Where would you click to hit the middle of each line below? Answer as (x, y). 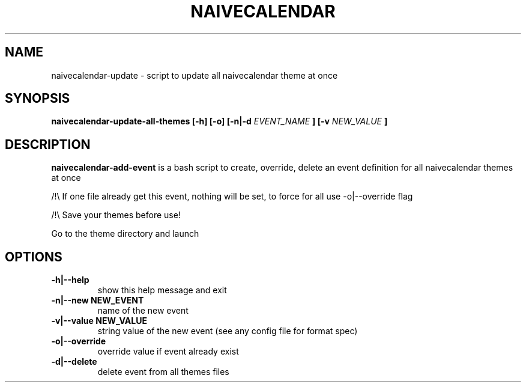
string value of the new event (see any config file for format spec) (228, 331)
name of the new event (143, 311)
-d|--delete (74, 362)
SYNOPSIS (38, 99)
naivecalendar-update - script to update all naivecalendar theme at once (195, 75)
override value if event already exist (168, 352)
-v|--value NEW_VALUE (99, 321)
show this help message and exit (162, 290)
